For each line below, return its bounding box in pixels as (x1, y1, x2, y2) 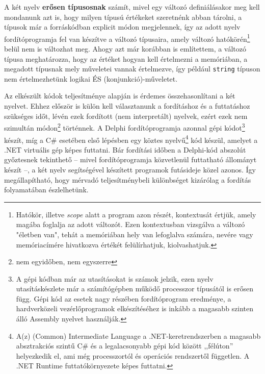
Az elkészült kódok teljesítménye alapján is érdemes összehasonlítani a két (4, 90, 235, 101)
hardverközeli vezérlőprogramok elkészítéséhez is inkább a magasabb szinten (16, 303, 254, 314)
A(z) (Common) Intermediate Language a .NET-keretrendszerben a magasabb (16, 330, 261, 341)
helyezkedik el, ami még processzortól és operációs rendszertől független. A (16, 350, 250, 361)
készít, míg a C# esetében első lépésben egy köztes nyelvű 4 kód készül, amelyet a (4, 133, 258, 145)
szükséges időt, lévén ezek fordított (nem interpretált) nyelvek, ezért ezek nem (4, 110, 248, 121)
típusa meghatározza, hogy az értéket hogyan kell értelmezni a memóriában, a (4, 53, 248, 64)
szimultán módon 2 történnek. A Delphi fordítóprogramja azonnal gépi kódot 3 (4, 121, 245, 133)
